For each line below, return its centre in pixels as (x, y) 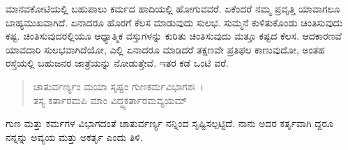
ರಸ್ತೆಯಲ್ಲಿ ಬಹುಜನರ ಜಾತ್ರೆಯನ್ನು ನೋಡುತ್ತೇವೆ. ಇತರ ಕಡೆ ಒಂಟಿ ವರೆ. (118, 63)
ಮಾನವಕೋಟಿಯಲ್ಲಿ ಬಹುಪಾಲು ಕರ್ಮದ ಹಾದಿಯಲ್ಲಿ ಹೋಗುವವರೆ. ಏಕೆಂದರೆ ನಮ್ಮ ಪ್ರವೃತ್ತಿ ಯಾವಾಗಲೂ (173, 8)
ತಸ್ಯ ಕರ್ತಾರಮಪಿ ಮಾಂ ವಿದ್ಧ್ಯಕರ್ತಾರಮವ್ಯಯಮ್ (110, 100)
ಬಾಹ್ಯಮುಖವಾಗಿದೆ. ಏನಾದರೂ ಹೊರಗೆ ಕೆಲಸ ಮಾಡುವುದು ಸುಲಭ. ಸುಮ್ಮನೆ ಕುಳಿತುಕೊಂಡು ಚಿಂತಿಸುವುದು (174, 22)
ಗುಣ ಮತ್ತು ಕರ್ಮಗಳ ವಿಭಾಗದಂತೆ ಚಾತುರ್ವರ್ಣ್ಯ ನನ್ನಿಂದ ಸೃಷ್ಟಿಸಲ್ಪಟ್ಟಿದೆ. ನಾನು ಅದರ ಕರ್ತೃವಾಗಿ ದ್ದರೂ (169, 123)
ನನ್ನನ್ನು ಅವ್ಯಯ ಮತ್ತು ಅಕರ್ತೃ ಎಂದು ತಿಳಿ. (74, 136)
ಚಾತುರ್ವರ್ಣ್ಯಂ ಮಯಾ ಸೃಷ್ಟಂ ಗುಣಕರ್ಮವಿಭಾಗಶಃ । (119, 86)
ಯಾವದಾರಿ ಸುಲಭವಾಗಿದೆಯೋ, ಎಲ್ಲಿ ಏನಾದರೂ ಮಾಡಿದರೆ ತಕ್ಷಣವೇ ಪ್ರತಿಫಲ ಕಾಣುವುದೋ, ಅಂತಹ (165, 49)
